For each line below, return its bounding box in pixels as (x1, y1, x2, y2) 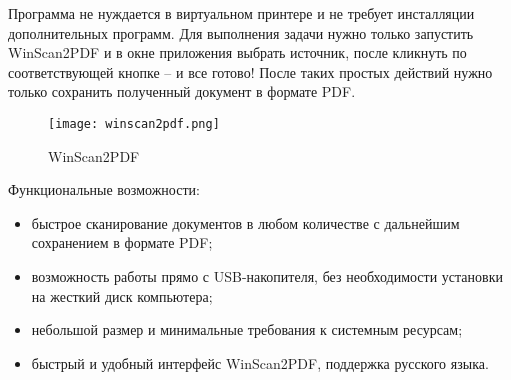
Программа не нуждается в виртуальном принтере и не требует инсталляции (8, 3, 475, 23)
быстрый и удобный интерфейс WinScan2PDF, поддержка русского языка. (31, 352, 489, 373)
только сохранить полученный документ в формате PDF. (8, 81, 356, 102)
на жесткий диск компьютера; (31, 285, 213, 306)
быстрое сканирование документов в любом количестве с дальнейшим (31, 212, 460, 233)
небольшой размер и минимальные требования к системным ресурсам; (31, 319, 463, 340)
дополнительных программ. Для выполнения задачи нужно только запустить (8, 22, 474, 43)
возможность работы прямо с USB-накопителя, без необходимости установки (31, 266, 503, 286)
